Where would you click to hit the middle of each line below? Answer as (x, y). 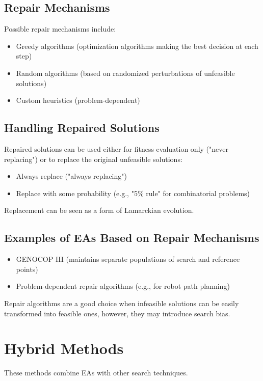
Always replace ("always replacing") (71, 176)
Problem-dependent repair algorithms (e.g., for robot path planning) (123, 286)
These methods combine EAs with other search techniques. (96, 373)
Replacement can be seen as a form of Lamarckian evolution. (99, 210)
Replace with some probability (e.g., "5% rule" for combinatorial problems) (133, 193)
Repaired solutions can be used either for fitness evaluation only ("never (116, 148)
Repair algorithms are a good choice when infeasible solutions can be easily (122, 303)
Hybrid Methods (64, 348)
